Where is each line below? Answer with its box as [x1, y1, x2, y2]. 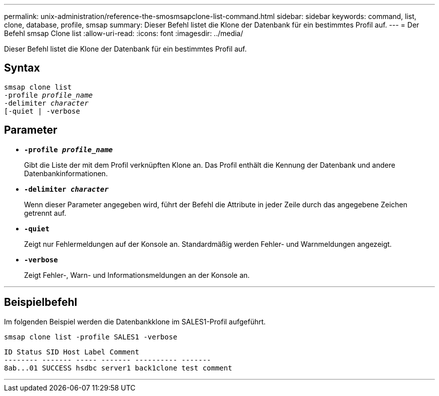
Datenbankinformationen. [24, 169, 108, 178]
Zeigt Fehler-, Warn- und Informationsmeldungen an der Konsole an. [24, 270, 250, 279]
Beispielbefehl [4, 296, 77, 309]
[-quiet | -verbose [4, 107, 80, 115]
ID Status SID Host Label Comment [4, 347, 139, 356]
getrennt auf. [24, 208, 67, 217]
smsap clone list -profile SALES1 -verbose [4, 332, 177, 341]
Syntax [4, 62, 40, 75]
